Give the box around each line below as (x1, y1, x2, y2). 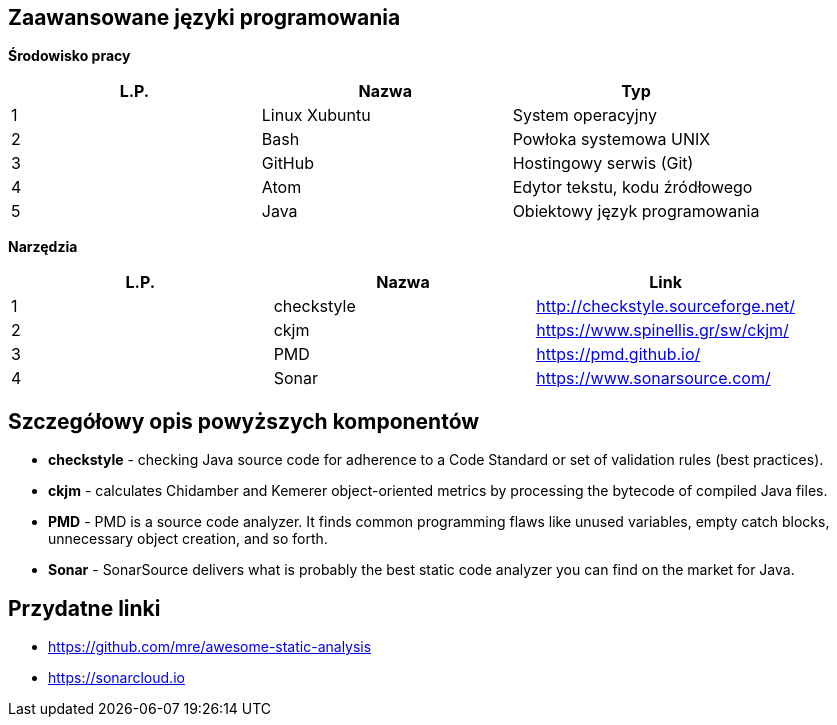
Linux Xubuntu (261, 105, 371, 126)
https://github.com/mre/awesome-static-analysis (48, 638, 372, 656)
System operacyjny (512, 105, 657, 126)
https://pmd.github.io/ (536, 344, 701, 365)
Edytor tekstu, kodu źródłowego (512, 177, 753, 198)
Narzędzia (8, 238, 78, 256)
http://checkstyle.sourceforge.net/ (536, 296, 795, 317)
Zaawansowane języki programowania (8, 5, 401, 30)
